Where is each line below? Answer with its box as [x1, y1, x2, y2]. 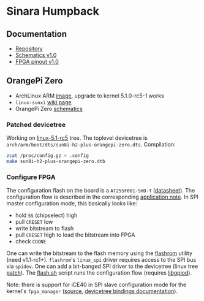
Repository [15, 45, 43, 52]
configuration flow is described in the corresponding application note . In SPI [6, 193, 199, 200]
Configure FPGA [6, 173, 56, 181]
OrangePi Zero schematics [15, 105, 83, 112]
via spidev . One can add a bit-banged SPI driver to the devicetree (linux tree [6, 262, 198, 270]
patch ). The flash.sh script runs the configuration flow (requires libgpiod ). [6, 269, 192, 276]
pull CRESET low [15, 218, 53, 226]
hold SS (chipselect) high [15, 211, 78, 219]
